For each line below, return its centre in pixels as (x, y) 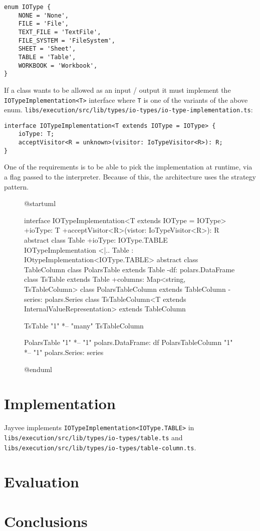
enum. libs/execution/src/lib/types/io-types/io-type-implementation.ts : (128, 110)
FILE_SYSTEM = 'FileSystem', (67, 40)
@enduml (38, 369)
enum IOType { (28, 7)
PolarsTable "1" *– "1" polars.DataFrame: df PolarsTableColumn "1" (128, 342)
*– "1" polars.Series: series (64, 352)
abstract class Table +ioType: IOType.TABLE (96, 240)
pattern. (17, 186)
